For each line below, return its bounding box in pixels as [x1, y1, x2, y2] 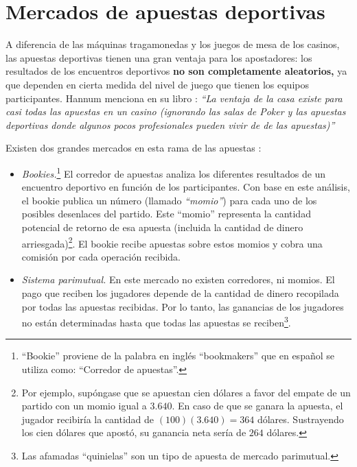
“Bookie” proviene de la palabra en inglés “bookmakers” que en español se [21, 348, 334, 363]
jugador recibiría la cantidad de [21, 411, 154, 426]
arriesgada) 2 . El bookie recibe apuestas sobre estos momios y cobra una [21, 234, 323, 250]
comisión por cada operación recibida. [21, 249, 181, 263]
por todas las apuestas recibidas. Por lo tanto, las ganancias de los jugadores [21, 299, 344, 313]
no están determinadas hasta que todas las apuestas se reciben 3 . [21, 313, 291, 329]
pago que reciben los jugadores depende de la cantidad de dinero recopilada [21, 285, 339, 300]
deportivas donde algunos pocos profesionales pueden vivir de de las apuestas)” [5, 117, 335, 132]
